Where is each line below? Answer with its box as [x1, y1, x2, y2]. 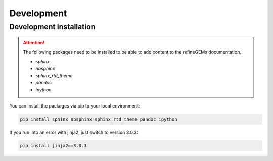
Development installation [9, 22, 96, 31]
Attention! [23, 40, 45, 46]
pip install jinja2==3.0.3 [20, 143, 87, 148]
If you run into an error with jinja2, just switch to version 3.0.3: [9, 129, 139, 135]
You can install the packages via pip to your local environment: [9, 102, 140, 109]
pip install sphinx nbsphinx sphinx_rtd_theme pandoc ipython [20, 116, 177, 122]
